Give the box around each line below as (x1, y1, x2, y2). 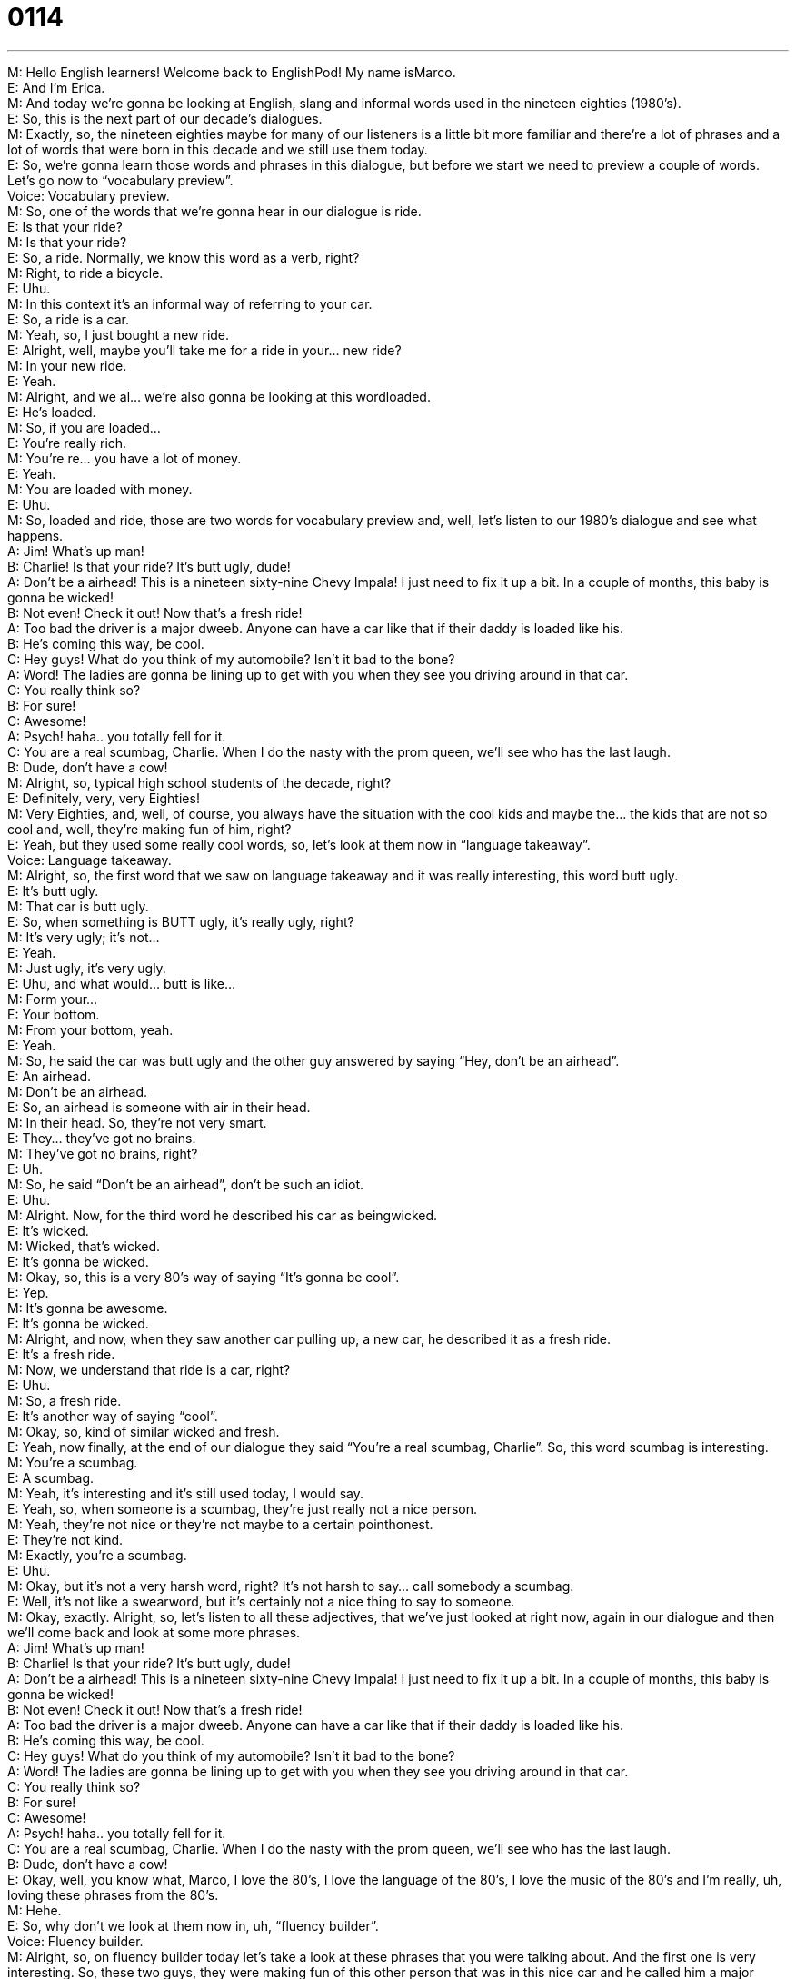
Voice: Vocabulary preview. (7, 187, 170, 204)
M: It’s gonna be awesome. (7, 1299, 168, 1316)
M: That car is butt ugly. (7, 898, 149, 914)
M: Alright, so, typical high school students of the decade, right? (7, 774, 392, 791)
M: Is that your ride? (7, 234, 127, 250)
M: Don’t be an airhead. (7, 1083, 148, 1099)
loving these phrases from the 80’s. (7, 1886, 219, 1903)
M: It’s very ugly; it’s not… (7, 929, 160, 945)
